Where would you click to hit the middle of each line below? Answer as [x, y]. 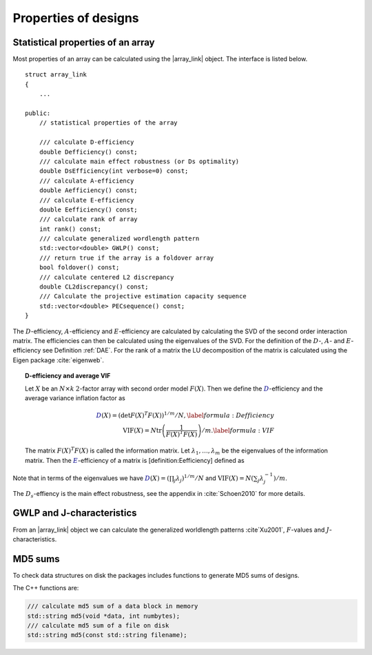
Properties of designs [76, 18]
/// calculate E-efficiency [86, 200]
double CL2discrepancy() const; [94, 287]
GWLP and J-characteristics [75, 513]
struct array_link [56, 75]
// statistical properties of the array [108, 123]
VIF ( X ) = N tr [142, 430]
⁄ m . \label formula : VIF [239, 430]
